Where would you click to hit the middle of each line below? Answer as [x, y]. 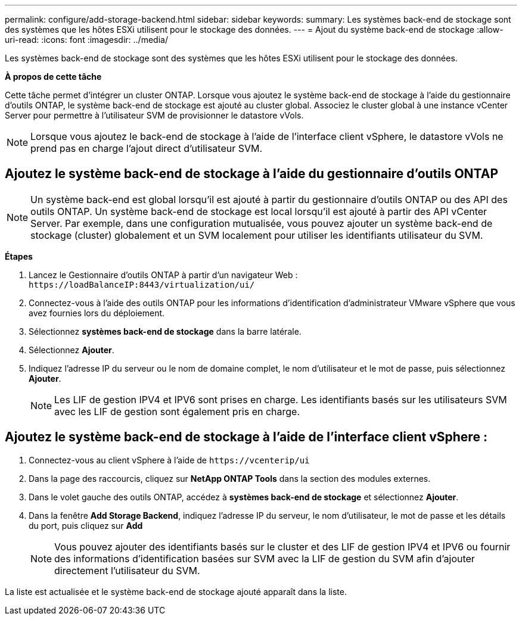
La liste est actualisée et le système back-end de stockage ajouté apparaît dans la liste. [176, 591]
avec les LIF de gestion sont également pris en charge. [177, 411]
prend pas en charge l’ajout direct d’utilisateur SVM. [147, 148]
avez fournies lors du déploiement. [97, 313]
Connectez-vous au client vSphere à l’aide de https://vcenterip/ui [169, 460]
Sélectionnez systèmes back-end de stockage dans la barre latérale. [165, 331]
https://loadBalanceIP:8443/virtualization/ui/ [142, 284]
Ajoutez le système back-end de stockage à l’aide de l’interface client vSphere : [246, 437]
